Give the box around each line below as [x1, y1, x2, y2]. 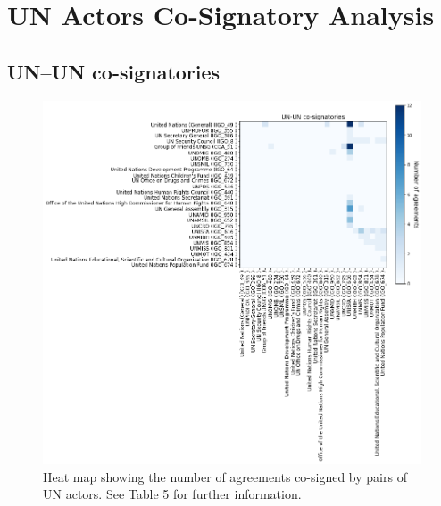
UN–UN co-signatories [7, 57, 220, 85]
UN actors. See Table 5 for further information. [43, 485, 302, 503]
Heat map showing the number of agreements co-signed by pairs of [43, 467, 407, 485]
